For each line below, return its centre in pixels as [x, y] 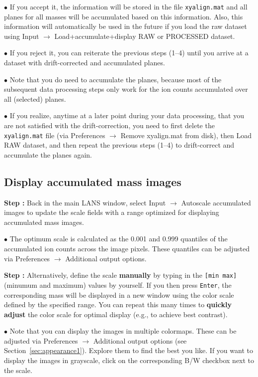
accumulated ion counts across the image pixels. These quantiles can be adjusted [127, 249]
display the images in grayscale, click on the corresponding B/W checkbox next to [129, 360]
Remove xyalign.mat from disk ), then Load [186, 135]
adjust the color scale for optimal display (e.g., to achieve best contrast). [116, 314]
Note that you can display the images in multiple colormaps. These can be [123, 331]
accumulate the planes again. [48, 154]
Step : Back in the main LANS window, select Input [85, 202]
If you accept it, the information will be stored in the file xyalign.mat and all [129, 6]
